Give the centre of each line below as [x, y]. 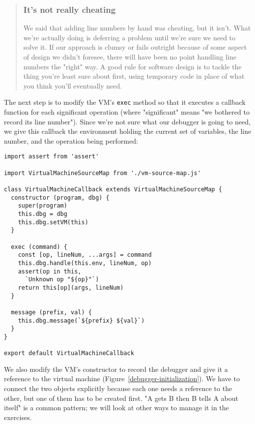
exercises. [18, 417]
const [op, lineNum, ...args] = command [85, 255]
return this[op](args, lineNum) [71, 288]
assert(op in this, [50, 271]
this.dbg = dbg [42, 214]
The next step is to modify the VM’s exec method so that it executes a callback [125, 102]
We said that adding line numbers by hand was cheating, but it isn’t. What [137, 28]
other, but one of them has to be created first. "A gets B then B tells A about [121, 398]
